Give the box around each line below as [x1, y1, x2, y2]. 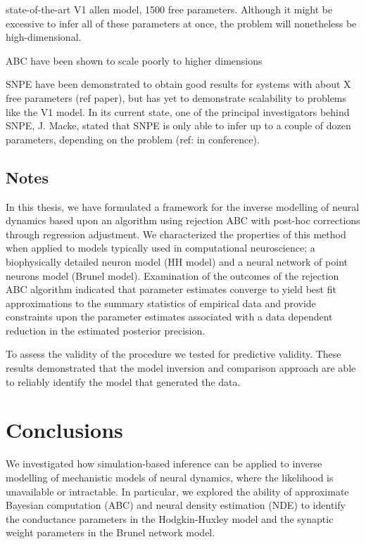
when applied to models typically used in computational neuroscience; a [6, 240, 315, 255]
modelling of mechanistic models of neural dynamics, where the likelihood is [6, 469, 334, 484]
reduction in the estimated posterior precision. [6, 323, 206, 337]
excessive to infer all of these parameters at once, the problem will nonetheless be [6, 15, 357, 30]
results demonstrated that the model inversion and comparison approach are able [6, 361, 356, 375]
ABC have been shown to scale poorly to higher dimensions [6, 53, 263, 67]
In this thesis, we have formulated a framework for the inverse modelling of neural [6, 199, 360, 214]
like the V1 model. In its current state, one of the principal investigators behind [6, 104, 350, 119]
